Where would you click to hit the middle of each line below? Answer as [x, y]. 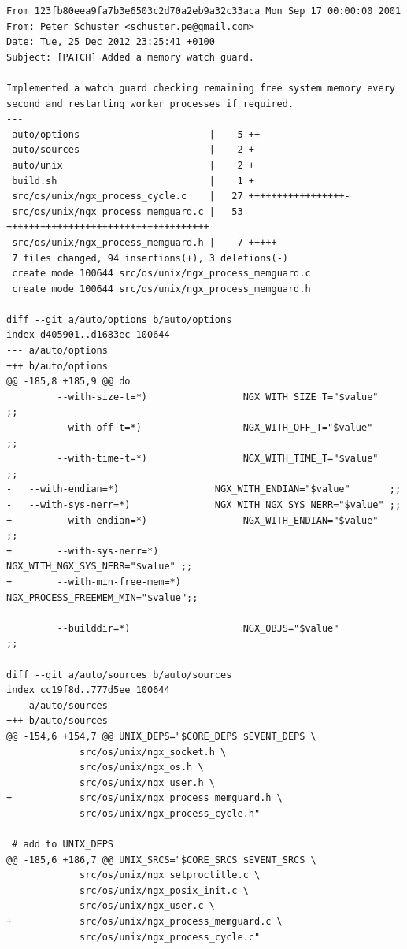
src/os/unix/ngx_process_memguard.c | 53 [128, 211]
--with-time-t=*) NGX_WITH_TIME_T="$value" [218, 459]
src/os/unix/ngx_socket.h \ [153, 752]
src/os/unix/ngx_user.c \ [147, 906]
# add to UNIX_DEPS [63, 845]
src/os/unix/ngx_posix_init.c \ [164, 890]
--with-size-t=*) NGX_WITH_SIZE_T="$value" [218, 397]
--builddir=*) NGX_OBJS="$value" [198, 628]
